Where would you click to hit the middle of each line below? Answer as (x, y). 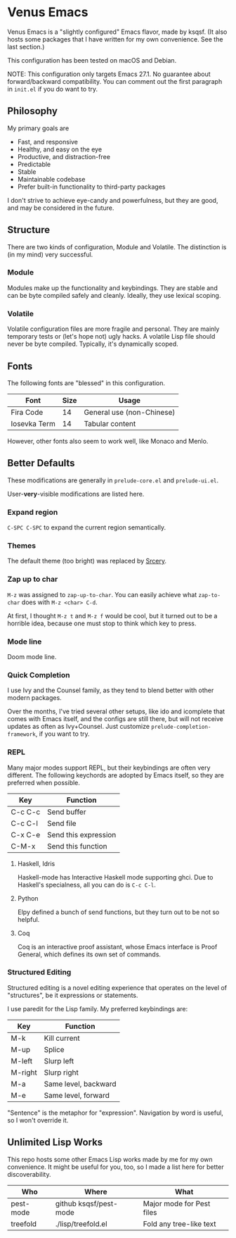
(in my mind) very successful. (50, 254)
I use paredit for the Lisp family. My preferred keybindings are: (98, 1008)
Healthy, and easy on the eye (60, 149)
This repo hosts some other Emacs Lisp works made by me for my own (110, 1159)
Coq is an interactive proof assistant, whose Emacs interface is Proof (117, 946)
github (66, 1203)
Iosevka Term (33, 423)
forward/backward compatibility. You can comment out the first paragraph (115, 81)
